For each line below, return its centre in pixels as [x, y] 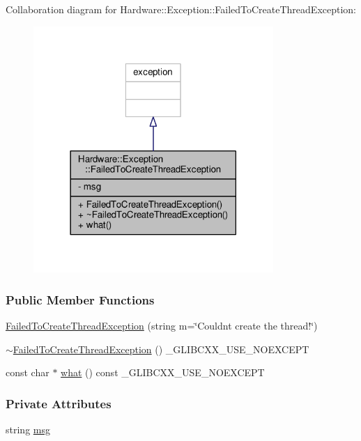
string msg [28, 429]
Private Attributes [59, 403]
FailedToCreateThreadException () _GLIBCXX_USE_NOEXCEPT [161, 349]
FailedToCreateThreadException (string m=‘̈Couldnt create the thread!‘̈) [162, 325]
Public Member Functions [80, 299]
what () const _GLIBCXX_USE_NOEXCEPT [163, 372]
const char [28, 372]
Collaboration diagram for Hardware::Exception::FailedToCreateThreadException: [181, 9]
